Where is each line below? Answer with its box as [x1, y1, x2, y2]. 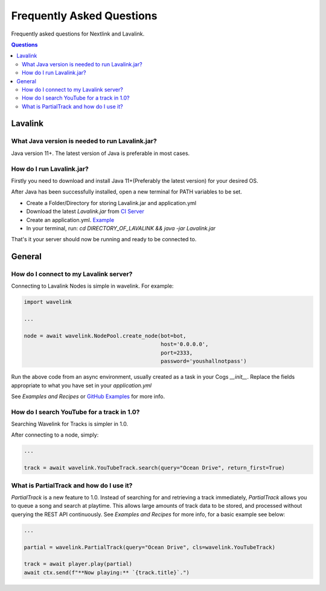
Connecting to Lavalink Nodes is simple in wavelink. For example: [11, 282, 174, 289]
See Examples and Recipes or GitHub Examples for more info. [11, 393, 165, 400]
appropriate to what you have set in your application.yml [11, 382, 152, 389]
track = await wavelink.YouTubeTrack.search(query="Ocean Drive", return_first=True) [24, 464, 285, 472]
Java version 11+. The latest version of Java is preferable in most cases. [11, 150, 190, 157]
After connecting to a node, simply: [11, 431, 99, 438]
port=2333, [161, 349, 193, 356]
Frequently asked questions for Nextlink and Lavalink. [11, 30, 145, 37]
